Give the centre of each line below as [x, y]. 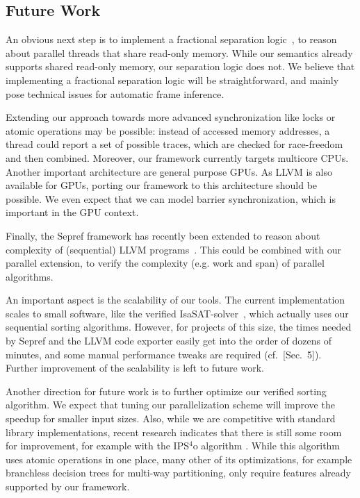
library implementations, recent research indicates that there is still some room [174, 432]
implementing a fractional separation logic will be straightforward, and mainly [172, 80]
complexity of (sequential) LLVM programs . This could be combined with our [173, 249]
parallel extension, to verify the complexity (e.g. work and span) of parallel [165, 263]
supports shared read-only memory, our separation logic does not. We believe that [180, 66]
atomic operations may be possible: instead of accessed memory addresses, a [168, 130]
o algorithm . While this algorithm [267, 446]
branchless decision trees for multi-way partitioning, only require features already [178, 473]
